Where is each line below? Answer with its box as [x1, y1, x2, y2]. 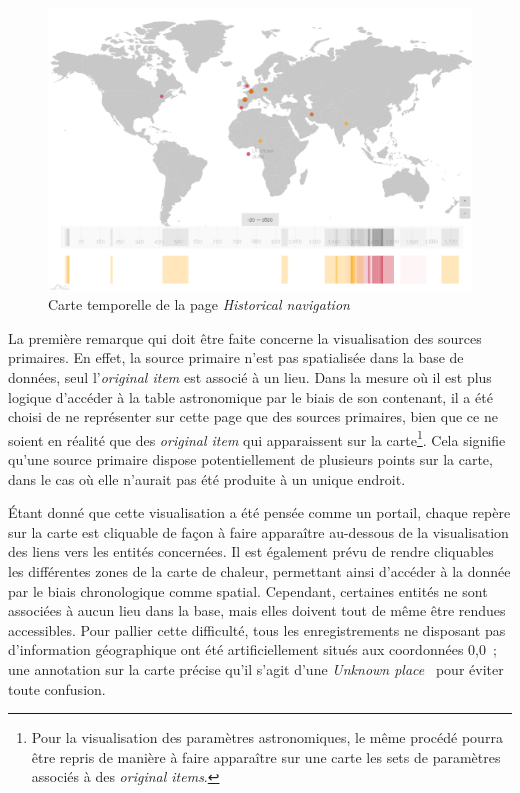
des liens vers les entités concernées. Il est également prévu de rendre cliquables [8, 541, 494, 562]
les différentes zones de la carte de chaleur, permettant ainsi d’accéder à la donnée [8, 561, 511, 582]
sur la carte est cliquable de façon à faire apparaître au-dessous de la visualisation [8, 521, 509, 542]
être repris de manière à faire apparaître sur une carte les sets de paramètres [31, 746, 501, 767]
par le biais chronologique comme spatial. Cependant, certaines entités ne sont [8, 580, 488, 601]
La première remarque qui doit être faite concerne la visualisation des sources [8, 327, 482, 348]
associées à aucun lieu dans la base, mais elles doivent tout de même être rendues [8, 600, 506, 621]
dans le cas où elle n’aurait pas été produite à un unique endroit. [8, 468, 406, 489]
